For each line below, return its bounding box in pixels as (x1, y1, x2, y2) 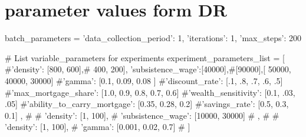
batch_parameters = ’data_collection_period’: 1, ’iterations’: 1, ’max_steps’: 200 (5, 32, 301, 44)
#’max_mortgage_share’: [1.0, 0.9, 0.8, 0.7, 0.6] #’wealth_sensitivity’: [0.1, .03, (5, 86, 295, 98)
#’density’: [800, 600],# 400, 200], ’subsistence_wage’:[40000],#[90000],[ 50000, (5, 63, 291, 75)
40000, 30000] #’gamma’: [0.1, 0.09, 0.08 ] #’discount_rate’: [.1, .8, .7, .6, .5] (5, 74, 283, 86)
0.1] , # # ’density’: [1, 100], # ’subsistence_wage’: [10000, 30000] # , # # (5, 109, 279, 121)
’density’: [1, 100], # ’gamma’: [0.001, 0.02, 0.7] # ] (5, 121, 190, 133)
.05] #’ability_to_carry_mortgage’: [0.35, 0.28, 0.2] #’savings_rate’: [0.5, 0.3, (5, 98, 289, 110)
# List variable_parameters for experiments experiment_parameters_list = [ (5, 51, 285, 64)
